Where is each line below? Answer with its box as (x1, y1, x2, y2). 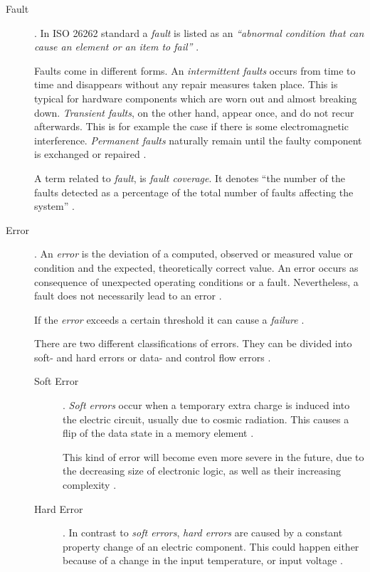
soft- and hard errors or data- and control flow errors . (34, 349, 271, 364)
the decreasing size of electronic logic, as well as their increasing (63, 463, 341, 478)
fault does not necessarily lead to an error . (34, 288, 222, 303)
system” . (34, 198, 75, 213)
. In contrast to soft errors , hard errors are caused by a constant (63, 525, 343, 540)
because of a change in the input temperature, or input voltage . (63, 553, 343, 568)
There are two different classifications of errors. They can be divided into (34, 336, 352, 351)
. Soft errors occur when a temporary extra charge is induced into (63, 398, 350, 413)
